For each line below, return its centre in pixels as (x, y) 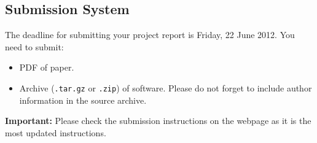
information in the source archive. (83, 100)
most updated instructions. (56, 132)
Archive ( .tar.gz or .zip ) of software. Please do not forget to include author (166, 87)
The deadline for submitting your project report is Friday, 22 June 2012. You (150, 35)
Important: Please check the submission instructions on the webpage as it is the (158, 121)
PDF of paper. (47, 67)
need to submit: (34, 46)
